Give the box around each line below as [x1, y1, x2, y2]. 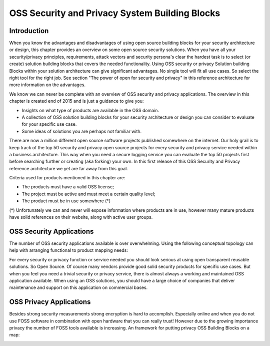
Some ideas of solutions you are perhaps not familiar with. [21, 128, 142, 134]
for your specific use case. [21, 121, 77, 127]
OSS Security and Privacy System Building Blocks [9, 8, 220, 19]
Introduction [9, 27, 49, 35]
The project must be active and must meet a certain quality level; [21, 191, 155, 197]
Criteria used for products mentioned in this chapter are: [9, 175, 125, 181]
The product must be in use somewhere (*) [21, 198, 111, 204]
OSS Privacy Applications [9, 298, 91, 306]
